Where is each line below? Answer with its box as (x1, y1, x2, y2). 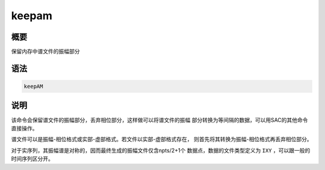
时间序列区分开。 (11, 155, 54, 162)
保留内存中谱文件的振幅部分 (11, 48, 80, 55)
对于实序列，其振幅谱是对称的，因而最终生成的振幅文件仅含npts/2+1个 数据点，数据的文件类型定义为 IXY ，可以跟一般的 (11, 147, 311, 154)
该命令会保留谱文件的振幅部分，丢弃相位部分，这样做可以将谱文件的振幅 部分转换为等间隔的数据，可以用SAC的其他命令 (11, 116, 308, 123)
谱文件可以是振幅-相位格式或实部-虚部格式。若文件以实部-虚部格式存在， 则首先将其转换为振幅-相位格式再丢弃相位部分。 (11, 136, 312, 143)
